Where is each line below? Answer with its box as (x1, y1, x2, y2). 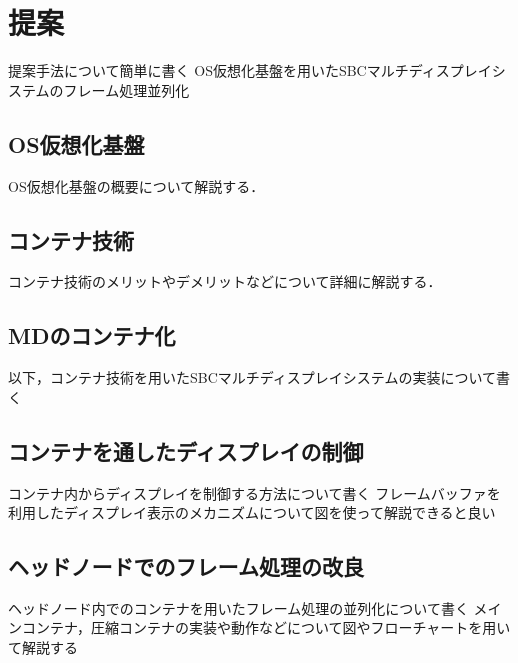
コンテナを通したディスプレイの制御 (8, 435, 364, 466)
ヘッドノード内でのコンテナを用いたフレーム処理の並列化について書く (8, 597, 469, 618)
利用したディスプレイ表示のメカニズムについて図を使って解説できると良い (8, 502, 496, 523)
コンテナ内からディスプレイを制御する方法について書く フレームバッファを (8, 482, 501, 503)
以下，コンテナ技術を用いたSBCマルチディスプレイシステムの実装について (8, 367, 496, 388)
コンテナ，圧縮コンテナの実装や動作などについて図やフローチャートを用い (21, 617, 511, 638)
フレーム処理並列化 (63, 79, 190, 100)
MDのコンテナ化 (8, 320, 176, 351)
